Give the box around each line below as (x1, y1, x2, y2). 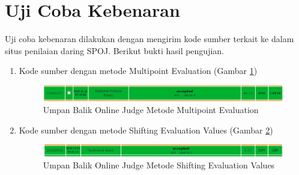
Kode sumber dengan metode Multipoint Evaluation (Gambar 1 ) (19, 64, 258, 77)
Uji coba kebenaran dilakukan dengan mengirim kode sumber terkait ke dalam (5, 32, 294, 45)
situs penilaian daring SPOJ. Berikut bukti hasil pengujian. (5, 44, 224, 57)
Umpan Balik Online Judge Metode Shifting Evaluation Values (43, 158, 275, 171)
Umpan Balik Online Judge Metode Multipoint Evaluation (43, 103, 259, 116)
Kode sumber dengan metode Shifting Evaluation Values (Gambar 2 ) (19, 123, 273, 136)
